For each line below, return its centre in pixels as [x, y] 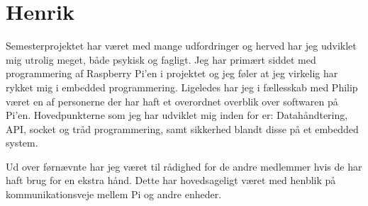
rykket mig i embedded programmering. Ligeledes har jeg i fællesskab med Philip [182, 87]
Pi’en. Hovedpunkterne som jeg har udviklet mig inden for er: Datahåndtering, [177, 115]
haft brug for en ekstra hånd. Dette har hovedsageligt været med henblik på [171, 180]
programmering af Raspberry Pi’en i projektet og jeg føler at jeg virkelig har [172, 73]
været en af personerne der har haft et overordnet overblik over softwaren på [172, 101]
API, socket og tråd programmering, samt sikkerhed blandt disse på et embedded [182, 128]
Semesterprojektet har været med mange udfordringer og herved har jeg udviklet [181, 46]
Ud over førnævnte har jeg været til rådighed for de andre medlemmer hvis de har [184, 166]
